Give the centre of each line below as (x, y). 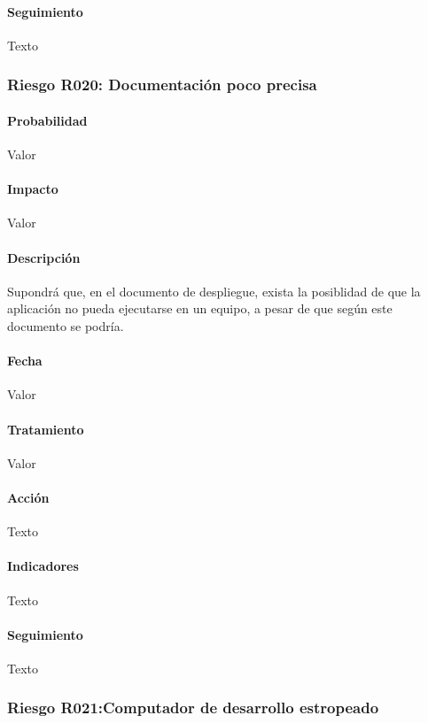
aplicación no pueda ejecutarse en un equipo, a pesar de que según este (200, 308)
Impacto (33, 189)
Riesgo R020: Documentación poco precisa (162, 85)
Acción (28, 497)
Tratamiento (46, 429)
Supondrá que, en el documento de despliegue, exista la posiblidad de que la (214, 291)
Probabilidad (47, 120)
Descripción (44, 257)
